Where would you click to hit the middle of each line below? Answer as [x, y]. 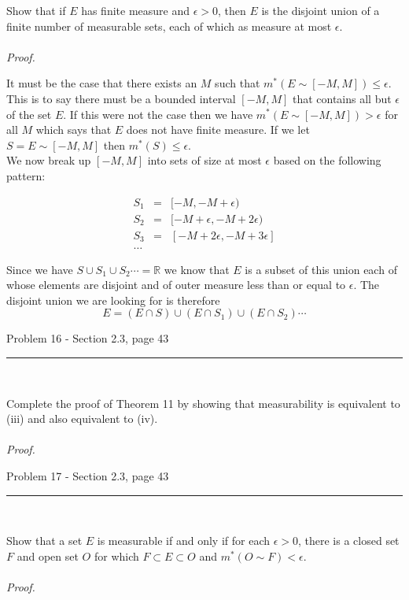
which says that [74, 130]
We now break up [49, 160]
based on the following [327, 160]
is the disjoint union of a [321, 10]
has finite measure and [135, 10]
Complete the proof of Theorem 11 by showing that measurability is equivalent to [203, 403]
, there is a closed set [349, 541]
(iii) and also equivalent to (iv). [82, 419]
